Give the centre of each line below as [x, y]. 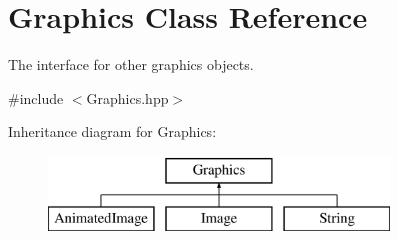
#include [36, 97]
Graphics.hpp [127, 97]
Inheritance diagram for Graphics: [112, 131]
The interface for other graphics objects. [131, 64]
